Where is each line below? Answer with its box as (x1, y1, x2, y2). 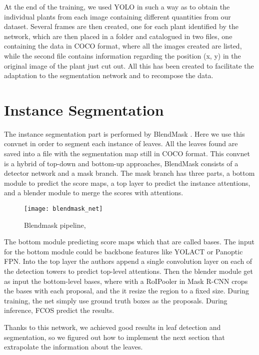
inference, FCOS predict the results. (4, 305, 114, 315)
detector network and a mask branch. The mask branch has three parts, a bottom (4, 168, 255, 178)
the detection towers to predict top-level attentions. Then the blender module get (4, 266, 253, 276)
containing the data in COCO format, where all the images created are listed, (4, 41, 242, 51)
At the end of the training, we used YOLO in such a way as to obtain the (4, 2, 230, 12)
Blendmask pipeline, (24, 219, 86, 230)
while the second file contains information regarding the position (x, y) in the (4, 50, 241, 61)
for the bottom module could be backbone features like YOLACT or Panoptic (4, 246, 243, 256)
